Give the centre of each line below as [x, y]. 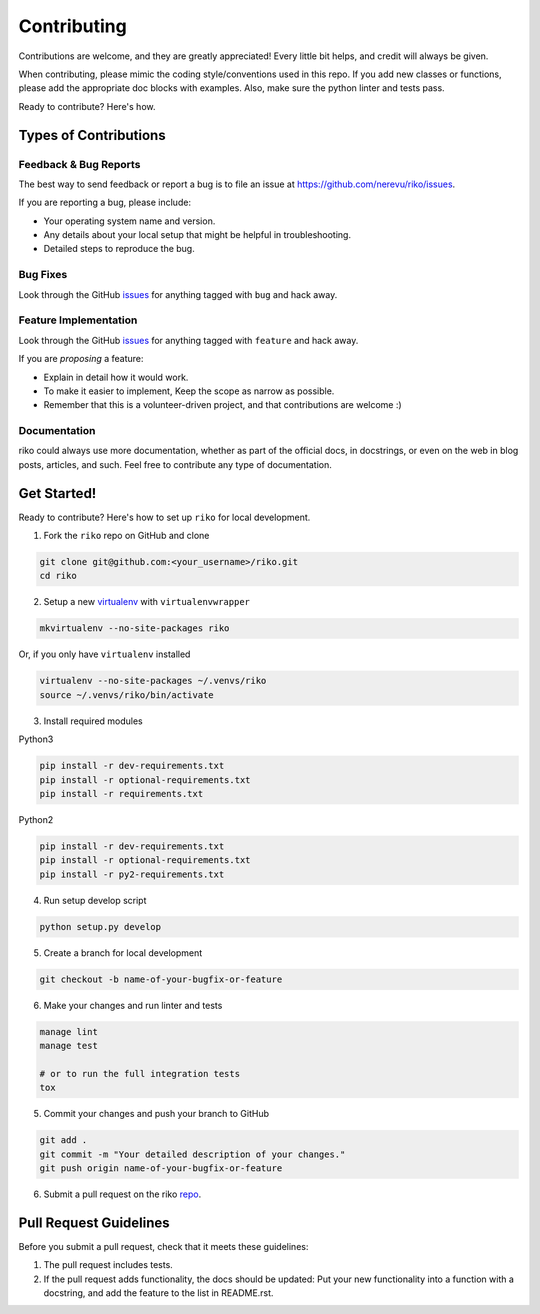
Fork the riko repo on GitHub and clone [126, 536]
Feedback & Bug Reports [79, 164]
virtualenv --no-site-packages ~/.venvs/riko [153, 681]
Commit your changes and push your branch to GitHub [156, 1114]
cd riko [58, 576]
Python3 [36, 739]
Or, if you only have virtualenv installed [104, 654]
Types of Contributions [92, 135]
